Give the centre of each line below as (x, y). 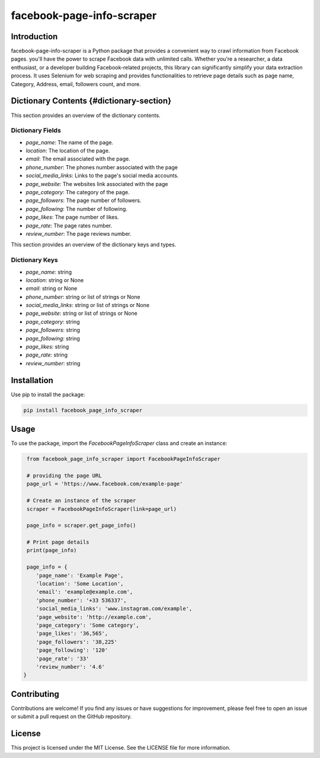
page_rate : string (47, 355)
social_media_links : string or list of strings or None (88, 305)
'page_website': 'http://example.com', (94, 617)
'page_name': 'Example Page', (80, 575)
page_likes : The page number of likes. (72, 217)
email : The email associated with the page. (78, 159)
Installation (32, 380)
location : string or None (55, 280)
